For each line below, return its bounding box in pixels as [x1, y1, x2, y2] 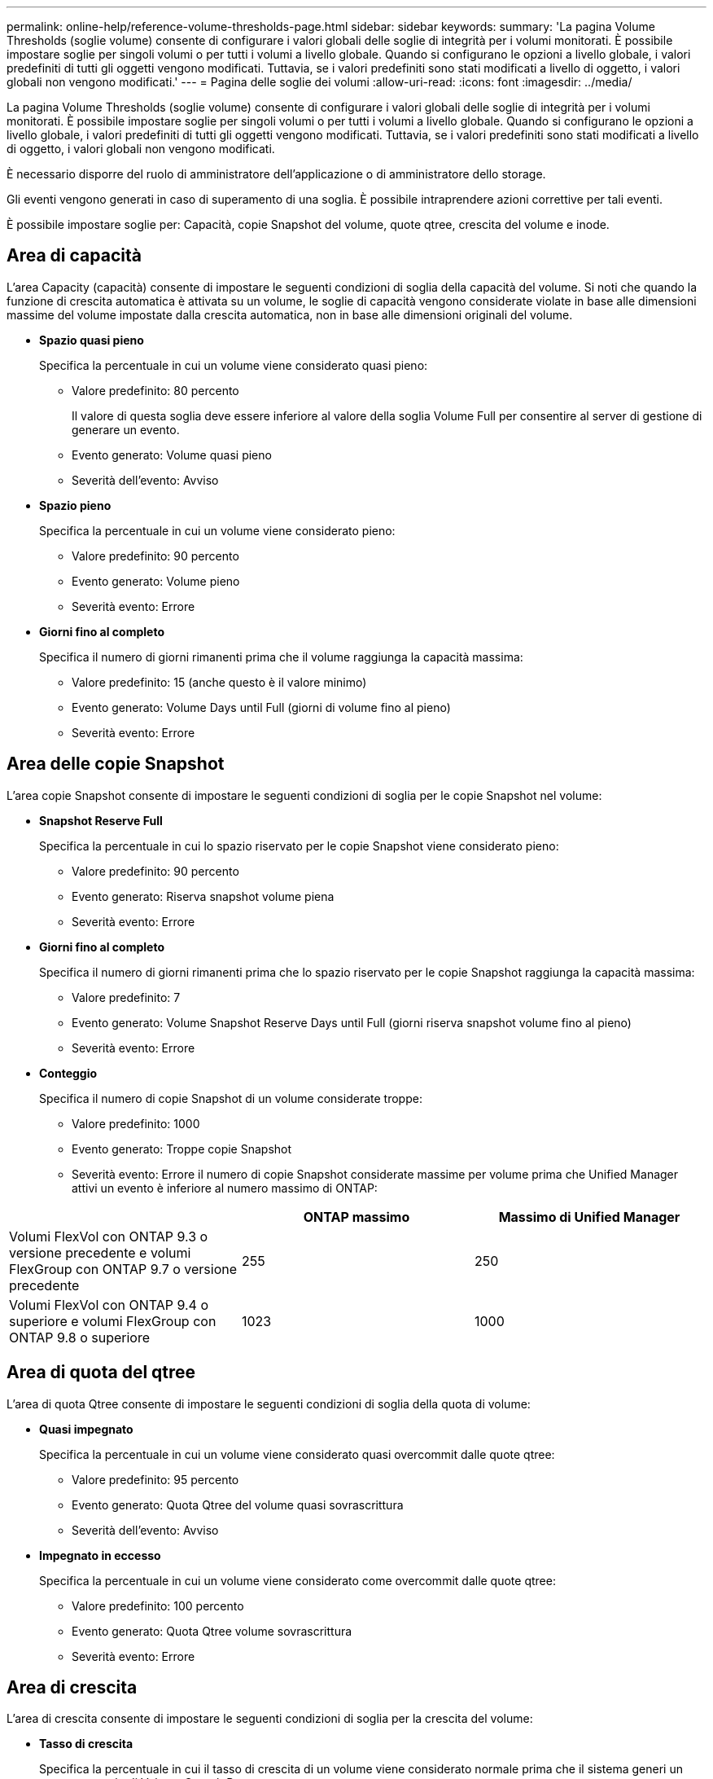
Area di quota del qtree [7, 1362, 196, 1383]
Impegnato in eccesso [39, 1548, 161, 1562]
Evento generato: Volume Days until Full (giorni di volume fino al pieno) [72, 700, 451, 714]
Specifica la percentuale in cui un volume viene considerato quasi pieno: [39, 358, 428, 372]
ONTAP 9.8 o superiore [9, 1329, 151, 1346]
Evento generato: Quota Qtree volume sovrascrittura [72, 1623, 352, 1638]
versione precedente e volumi [9, 1244, 191, 1261]
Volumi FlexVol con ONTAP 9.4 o [9, 1296, 209, 1313]
